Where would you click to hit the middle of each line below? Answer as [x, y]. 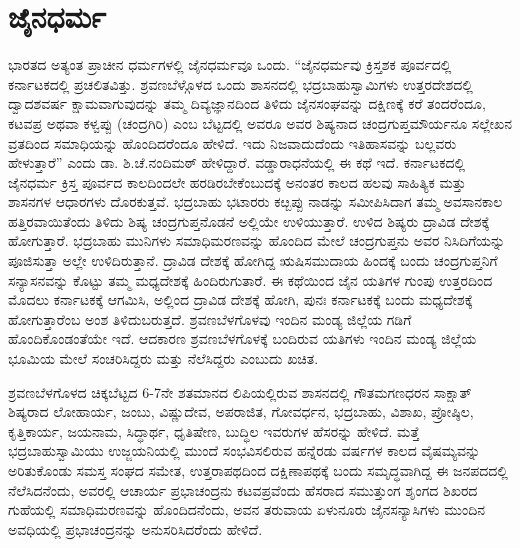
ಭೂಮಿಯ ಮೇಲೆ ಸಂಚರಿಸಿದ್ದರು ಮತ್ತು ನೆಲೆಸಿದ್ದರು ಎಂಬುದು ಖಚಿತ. [163, 358]
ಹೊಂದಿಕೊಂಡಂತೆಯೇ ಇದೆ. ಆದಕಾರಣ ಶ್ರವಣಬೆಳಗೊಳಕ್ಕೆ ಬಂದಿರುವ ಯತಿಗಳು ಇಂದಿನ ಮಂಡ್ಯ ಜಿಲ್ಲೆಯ [242, 338]
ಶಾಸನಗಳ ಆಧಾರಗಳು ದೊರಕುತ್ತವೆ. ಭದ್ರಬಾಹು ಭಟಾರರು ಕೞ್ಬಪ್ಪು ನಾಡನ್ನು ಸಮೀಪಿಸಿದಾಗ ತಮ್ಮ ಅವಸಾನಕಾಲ [255, 201]
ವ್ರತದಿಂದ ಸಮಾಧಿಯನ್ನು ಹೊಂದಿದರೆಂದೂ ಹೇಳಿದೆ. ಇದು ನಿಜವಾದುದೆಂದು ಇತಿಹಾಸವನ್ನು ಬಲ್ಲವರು [232, 142]
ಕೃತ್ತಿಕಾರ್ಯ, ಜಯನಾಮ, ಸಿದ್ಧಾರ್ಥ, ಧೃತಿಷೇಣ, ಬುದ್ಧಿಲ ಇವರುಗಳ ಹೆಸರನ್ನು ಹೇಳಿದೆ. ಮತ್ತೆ [213, 430]
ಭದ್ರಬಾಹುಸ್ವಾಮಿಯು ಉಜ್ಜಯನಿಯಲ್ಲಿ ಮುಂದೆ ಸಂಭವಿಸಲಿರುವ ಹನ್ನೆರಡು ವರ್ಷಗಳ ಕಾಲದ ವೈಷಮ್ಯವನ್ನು [244, 450]
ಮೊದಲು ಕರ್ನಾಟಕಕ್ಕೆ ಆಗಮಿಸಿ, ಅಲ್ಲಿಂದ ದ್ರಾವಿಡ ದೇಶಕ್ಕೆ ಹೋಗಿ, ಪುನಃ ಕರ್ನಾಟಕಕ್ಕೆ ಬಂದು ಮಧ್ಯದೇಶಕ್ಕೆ [240, 299]
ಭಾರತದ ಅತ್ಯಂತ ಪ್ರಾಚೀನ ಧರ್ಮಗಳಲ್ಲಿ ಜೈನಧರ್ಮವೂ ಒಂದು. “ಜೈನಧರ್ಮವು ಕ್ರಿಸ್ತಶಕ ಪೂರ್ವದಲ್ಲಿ [230, 64]
